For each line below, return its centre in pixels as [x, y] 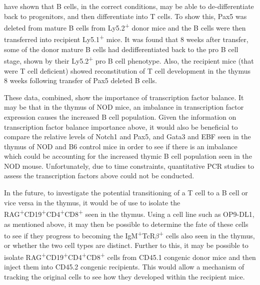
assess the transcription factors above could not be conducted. [99, 176]
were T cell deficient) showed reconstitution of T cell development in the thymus [127, 70]
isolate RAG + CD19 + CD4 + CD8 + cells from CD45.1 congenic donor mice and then [130, 256]
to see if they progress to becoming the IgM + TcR [79, 235]
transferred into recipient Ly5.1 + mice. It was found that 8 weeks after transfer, [126, 39]
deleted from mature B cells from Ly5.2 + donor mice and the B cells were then [125, 27]
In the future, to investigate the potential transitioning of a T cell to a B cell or [126, 193]
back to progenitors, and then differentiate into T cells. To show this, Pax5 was [125, 16]
